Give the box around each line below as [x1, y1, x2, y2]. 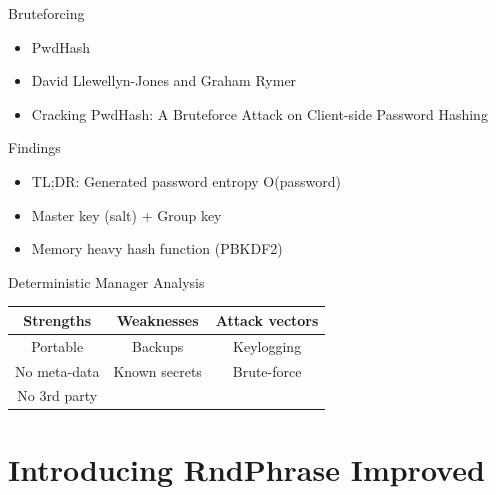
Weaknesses [116, 309, 199, 330]
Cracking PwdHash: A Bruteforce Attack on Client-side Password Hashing [31, 103, 488, 124]
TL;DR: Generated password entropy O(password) [31, 170, 341, 191]
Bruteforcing [8, 3, 85, 23]
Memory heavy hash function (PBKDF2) [31, 238, 283, 259]
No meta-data [15, 360, 100, 381]
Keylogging [233, 335, 302, 356]
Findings [8, 137, 61, 158]
